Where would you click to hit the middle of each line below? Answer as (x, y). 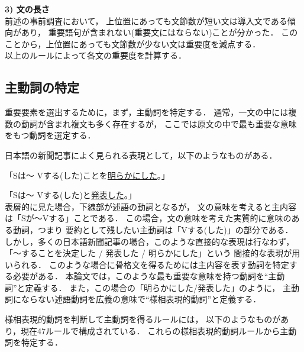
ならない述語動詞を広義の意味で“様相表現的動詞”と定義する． (141, 299)
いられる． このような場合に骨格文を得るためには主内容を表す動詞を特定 (147, 264)
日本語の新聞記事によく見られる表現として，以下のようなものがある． (141, 155)
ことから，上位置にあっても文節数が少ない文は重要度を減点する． (133, 43)
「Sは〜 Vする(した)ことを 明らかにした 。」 (87, 175)
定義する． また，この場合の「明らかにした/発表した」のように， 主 (158, 287)
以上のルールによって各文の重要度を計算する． (96, 55)
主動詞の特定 (42, 87)
